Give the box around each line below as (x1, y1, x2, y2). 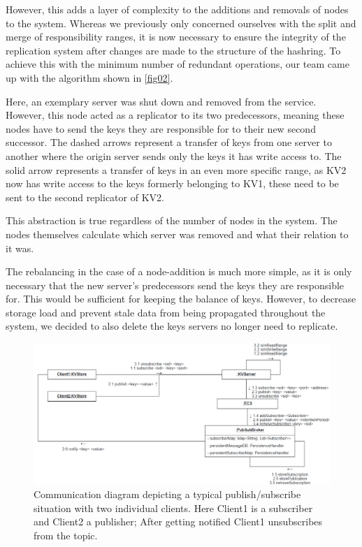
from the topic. (34, 527, 98, 542)
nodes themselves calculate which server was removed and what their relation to (6, 226, 349, 241)
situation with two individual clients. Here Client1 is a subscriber (34, 500, 313, 515)
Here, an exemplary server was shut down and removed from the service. (6, 94, 317, 108)
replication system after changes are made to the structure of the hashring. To (6, 43, 341, 57)
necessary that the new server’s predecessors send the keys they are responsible (6, 277, 345, 292)
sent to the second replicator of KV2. (6, 189, 164, 204)
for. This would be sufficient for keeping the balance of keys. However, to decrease (6, 291, 356, 306)
